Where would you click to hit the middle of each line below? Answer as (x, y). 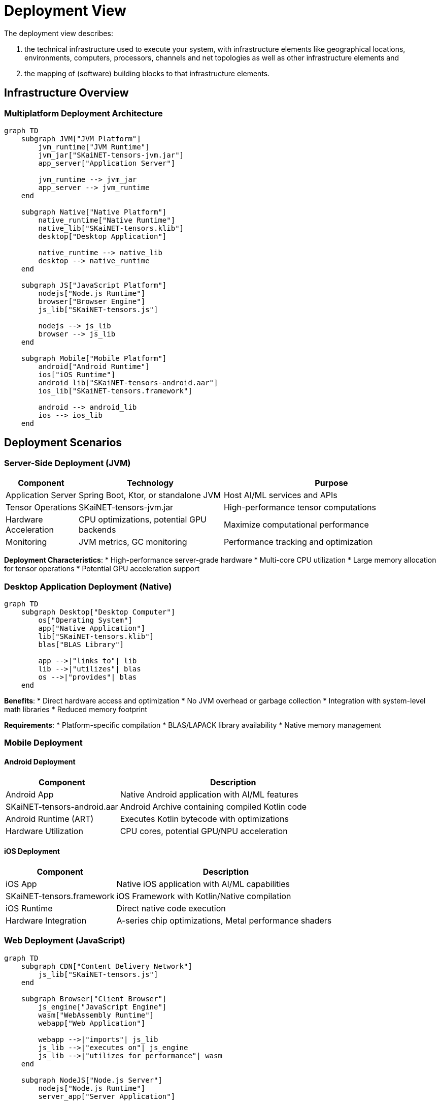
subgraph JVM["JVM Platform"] (81, 139)
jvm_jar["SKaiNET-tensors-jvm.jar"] (111, 155)
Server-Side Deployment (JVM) (67, 463)
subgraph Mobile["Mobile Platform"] (94, 358)
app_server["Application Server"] (107, 163)
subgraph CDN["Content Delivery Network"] (107, 966)
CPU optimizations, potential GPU (142, 520)
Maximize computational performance (296, 525)
